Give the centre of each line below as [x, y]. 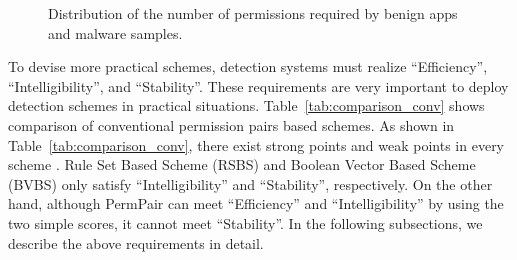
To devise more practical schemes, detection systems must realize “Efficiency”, [248, 66]
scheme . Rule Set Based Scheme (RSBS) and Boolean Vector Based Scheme [242, 164]
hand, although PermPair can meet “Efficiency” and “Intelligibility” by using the [256, 203]
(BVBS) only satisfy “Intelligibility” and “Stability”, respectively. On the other [250, 183]
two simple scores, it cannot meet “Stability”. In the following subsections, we [245, 222]
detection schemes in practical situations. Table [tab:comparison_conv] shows [246, 105]
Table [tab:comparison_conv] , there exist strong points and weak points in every [256, 144]
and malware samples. [115, 32]
